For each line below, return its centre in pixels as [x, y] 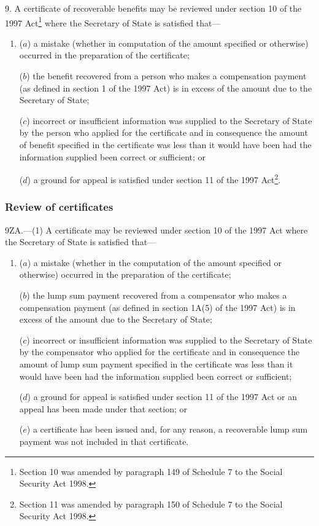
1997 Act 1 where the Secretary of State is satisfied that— [113, 22]
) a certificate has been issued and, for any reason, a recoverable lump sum [167, 429]
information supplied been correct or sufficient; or [113, 156]
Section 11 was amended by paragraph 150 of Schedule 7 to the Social [151, 504]
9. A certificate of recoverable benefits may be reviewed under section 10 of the [153, 8]
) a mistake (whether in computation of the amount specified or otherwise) [168, 43]
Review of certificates [59, 207]
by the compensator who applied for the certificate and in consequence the [159, 352]
